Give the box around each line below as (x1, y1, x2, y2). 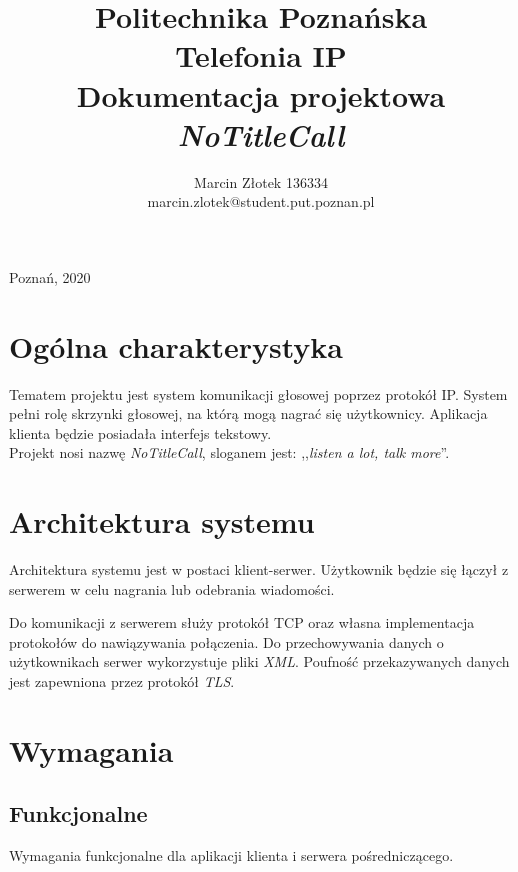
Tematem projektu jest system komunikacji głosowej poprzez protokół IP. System (9, 383, 508, 404)
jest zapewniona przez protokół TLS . (9, 671, 235, 692)
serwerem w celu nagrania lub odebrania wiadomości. (9, 578, 335, 599)
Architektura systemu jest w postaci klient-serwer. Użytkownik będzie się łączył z (9, 559, 509, 580)
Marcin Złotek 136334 (194, 171, 328, 192)
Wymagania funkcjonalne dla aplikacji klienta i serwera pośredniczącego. (9, 845, 454, 866)
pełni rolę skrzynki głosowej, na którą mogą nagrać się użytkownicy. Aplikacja (9, 403, 488, 424)
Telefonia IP (175, 35, 347, 76)
